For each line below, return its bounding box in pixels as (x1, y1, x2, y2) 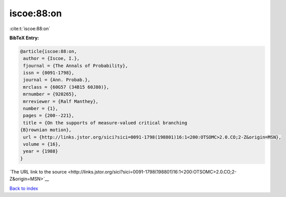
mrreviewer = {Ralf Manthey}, (23, 98, 99, 104)
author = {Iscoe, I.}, (23, 56, 80, 61)
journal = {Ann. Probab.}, (23, 77, 90, 83)
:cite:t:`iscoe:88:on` (9, 26, 51, 32)
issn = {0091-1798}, (23, 70, 75, 76)
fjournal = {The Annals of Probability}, (23, 63, 128, 68)
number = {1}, (23, 106, 58, 112)
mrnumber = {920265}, (23, 91, 77, 97)
